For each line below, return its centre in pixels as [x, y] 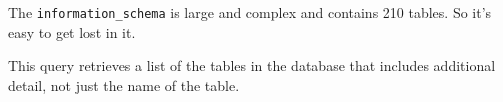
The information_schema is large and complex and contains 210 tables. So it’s [250, 12]
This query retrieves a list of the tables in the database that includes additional [252, 65]
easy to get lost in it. [72, 31]
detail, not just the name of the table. [124, 84]
